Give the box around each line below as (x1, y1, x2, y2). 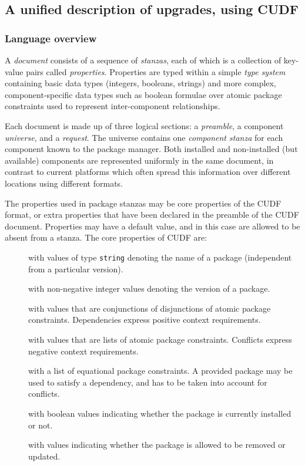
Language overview (5, 31, 97, 45)
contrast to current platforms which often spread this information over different (5, 166, 291, 178)
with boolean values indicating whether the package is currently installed (28, 407, 291, 419)
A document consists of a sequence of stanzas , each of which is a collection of (5, 54, 281, 66)
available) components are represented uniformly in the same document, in (5, 154, 274, 166)
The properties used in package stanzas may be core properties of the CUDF (5, 197, 281, 209)
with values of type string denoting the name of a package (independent (28, 251, 292, 263)
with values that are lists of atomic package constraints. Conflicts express (28, 333, 292, 345)
